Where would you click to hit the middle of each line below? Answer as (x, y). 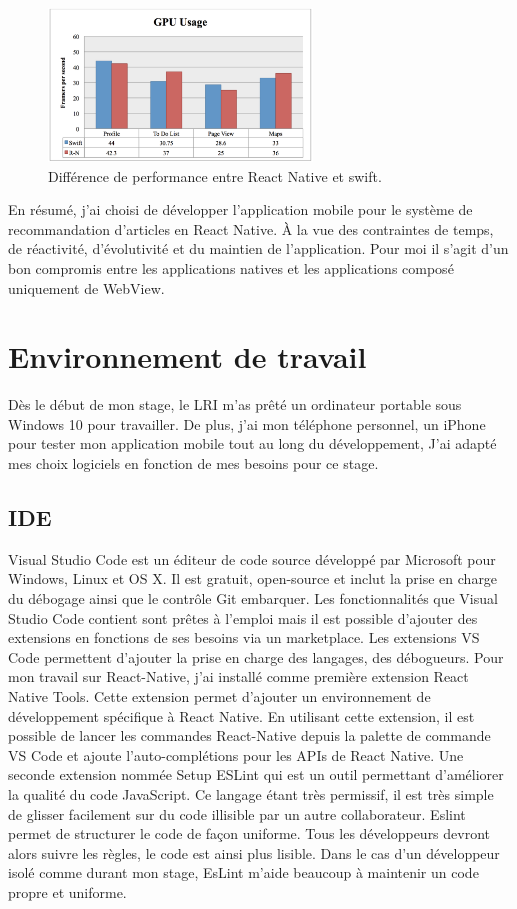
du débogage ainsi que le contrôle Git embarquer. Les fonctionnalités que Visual (253, 598)
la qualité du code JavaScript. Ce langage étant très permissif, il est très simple (251, 793)
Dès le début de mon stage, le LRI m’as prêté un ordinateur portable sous (235, 404)
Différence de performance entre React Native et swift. (215, 175)
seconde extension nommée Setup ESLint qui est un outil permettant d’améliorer (256, 774)
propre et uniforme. (67, 891)
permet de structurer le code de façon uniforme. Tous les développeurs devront (249, 833)
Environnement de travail (187, 356)
